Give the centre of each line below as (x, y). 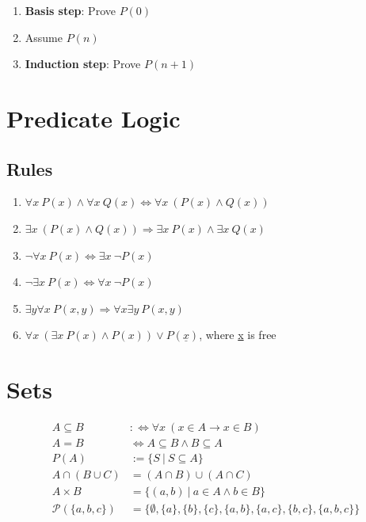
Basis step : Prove (70, 10)
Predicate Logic (93, 118)
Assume (44, 37)
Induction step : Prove (83, 64)
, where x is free (238, 335)
